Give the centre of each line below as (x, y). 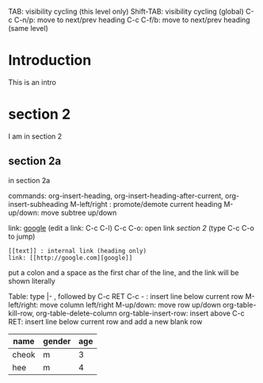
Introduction (50, 61)
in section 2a (29, 180)
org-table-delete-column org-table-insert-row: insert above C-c (140, 313)
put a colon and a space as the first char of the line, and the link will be (124, 272)
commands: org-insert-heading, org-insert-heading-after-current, (116, 195)
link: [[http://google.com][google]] (71, 258)
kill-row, (21, 313)
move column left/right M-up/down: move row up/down (131, 304)
